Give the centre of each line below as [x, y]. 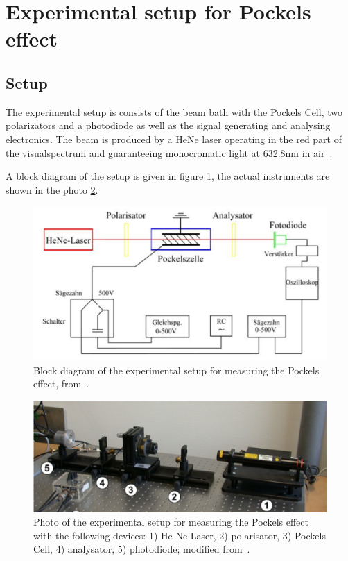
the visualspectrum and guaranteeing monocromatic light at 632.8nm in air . [169, 152]
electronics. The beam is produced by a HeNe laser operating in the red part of [174, 139]
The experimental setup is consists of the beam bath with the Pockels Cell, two [174, 111]
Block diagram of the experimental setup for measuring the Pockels [176, 370]
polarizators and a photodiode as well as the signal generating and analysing [168, 125]
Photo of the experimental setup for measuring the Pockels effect [171, 522]
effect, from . [61, 384]
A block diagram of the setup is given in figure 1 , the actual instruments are [168, 176]
